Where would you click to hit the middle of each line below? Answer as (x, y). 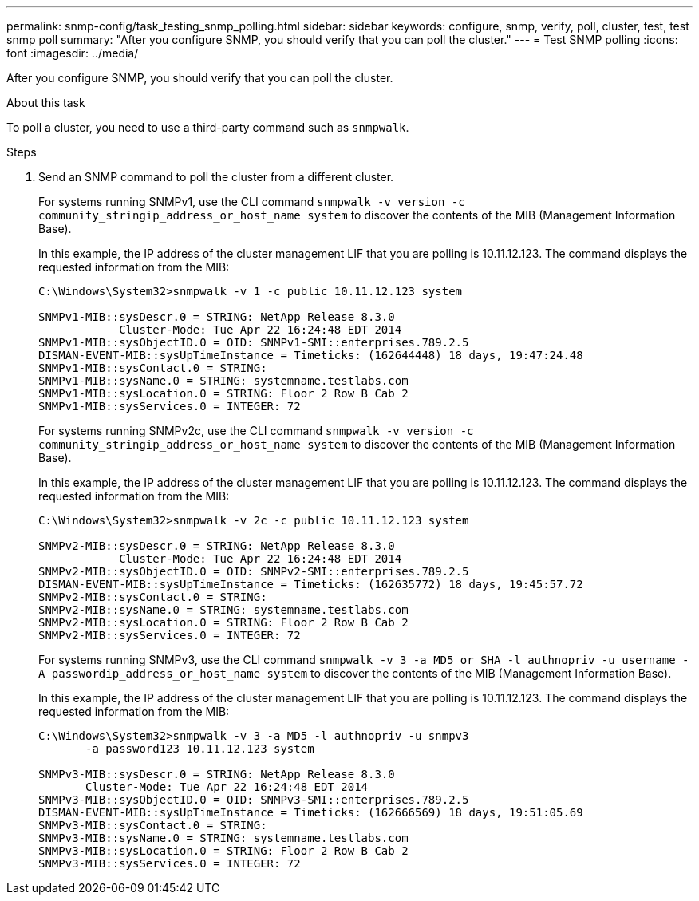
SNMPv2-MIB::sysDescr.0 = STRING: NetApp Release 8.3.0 (217, 546)
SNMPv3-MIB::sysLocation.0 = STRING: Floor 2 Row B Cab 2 (223, 851)
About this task (46, 103)
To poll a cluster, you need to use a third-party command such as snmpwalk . (208, 127)
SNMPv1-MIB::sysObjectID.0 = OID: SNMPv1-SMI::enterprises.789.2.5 (254, 342)
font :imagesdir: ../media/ (73, 53)
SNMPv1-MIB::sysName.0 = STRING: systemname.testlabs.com (223, 381)
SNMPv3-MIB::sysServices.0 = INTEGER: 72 (170, 863)
